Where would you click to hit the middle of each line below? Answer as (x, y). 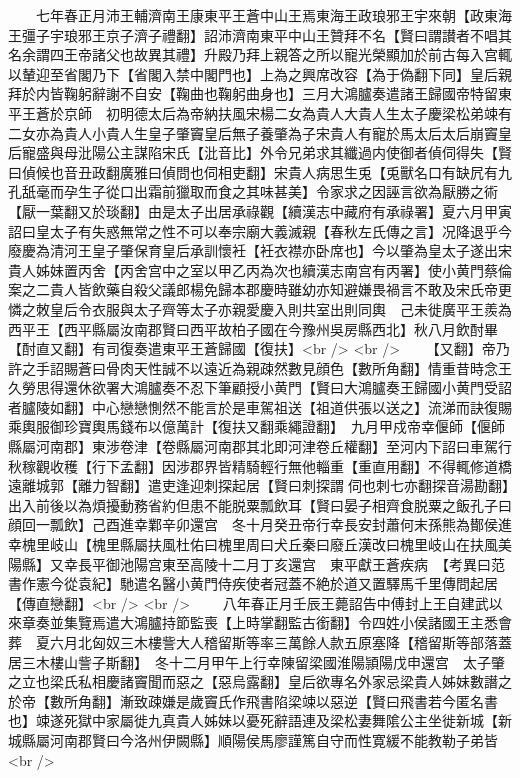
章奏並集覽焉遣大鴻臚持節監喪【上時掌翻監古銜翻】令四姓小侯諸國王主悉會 (266, 622)
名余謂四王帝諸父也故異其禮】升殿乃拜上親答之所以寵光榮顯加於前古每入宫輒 (260, 54)
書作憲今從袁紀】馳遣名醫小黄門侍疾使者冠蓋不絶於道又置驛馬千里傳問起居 (253, 583)
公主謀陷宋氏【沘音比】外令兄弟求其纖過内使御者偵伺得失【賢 (308, 152)
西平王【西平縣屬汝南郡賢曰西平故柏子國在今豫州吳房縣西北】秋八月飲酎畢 (253, 328)
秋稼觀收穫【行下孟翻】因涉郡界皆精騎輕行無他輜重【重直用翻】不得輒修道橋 (260, 465)
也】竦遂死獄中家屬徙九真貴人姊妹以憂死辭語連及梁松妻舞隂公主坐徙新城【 (253, 720)
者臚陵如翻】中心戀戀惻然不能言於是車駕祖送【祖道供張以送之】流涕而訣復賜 (260, 406)
